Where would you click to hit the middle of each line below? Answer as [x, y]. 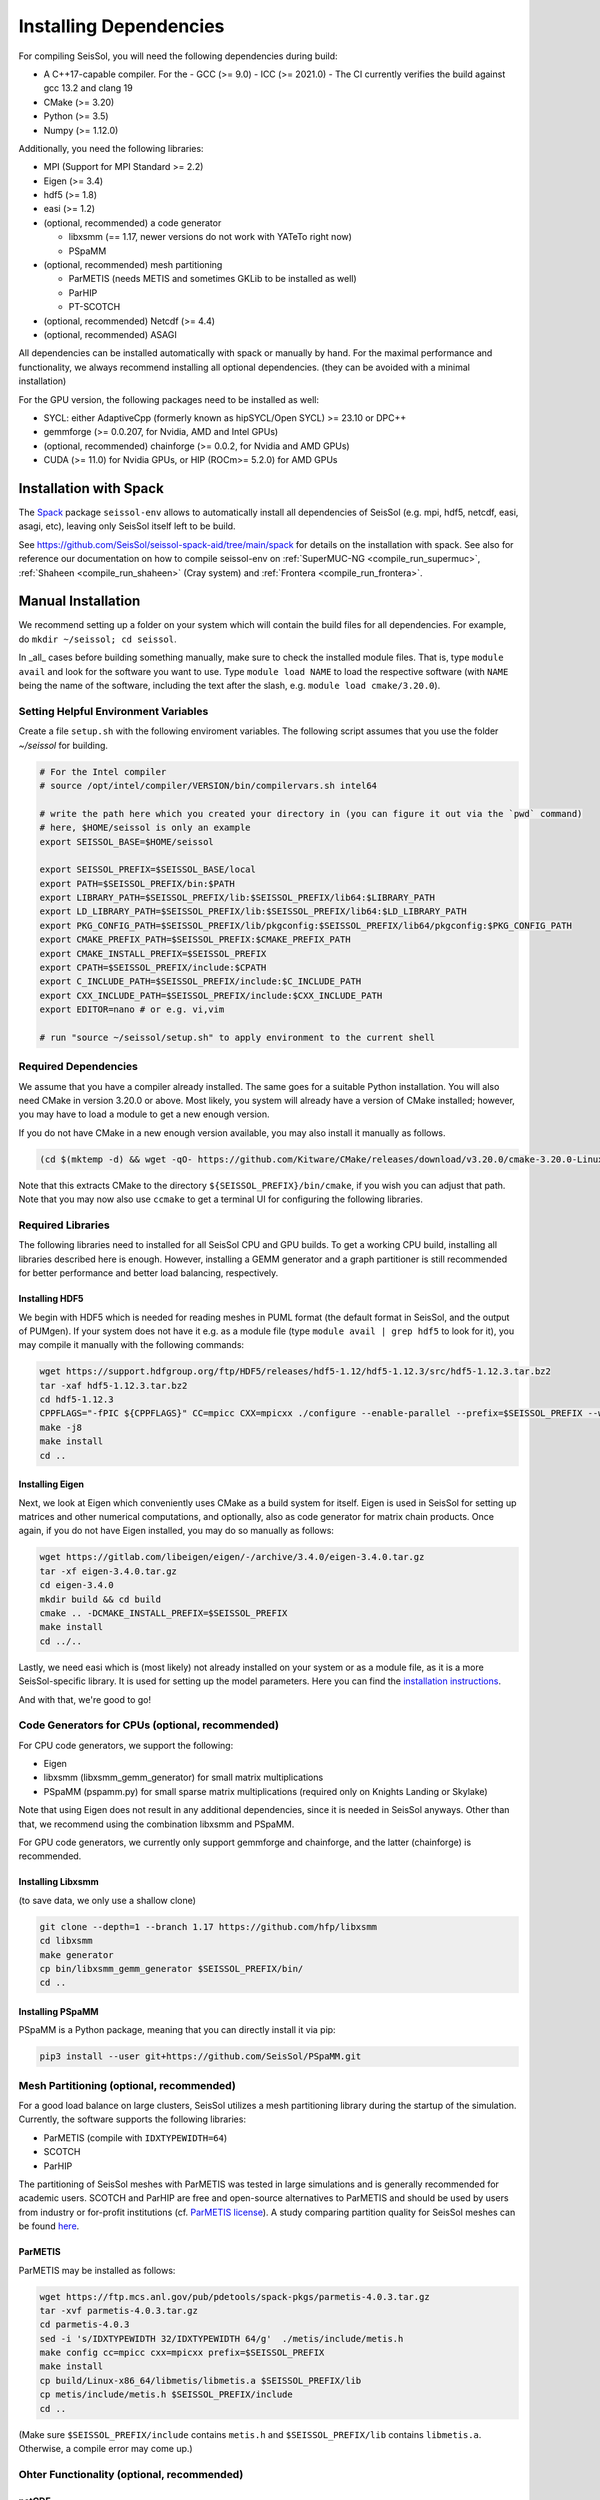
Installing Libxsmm [58, 1882]
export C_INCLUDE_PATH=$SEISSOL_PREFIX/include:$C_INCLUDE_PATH [200, 981]
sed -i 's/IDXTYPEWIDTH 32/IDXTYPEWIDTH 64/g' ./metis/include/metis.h [221, 2338]
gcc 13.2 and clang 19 [88, 88]
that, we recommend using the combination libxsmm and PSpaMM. [156, 1824]
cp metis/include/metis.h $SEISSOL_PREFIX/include [166, 2394]
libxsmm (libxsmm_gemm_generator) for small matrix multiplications [183, 1777]
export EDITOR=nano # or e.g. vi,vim [132, 1009]
